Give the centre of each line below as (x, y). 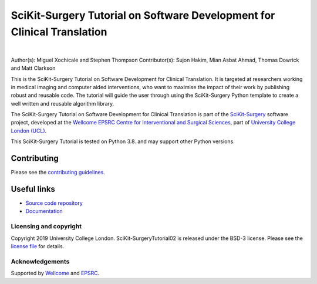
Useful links (33, 189)
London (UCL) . (29, 131)
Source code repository (54, 203)
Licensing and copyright (46, 226)
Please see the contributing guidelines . (58, 173)
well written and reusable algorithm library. (63, 103)
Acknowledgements (40, 261)
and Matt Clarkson (33, 68)
